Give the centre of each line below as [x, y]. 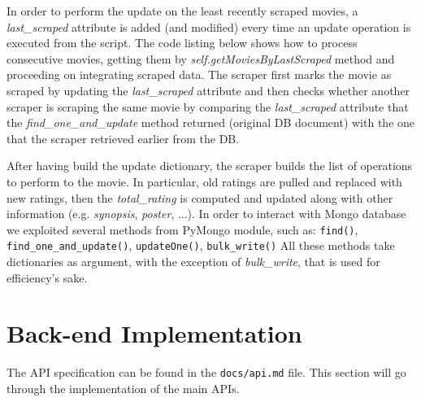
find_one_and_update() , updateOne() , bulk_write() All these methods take [201, 245]
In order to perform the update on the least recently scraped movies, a [182, 11]
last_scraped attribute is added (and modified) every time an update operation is [209, 26]
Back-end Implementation [154, 333]
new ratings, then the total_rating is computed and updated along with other [200, 197]
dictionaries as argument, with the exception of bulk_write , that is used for [193, 262]
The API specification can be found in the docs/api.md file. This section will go [206, 372]
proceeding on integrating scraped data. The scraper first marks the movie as [199, 74]
